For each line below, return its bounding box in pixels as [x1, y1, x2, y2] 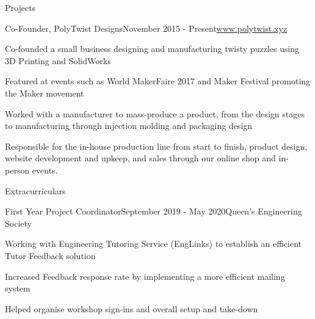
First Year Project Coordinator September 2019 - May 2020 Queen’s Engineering [5, 205, 302, 218]
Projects [5, 1, 36, 13]
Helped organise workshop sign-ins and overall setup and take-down [5, 302, 258, 315]
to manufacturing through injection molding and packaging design [5, 119, 253, 132]
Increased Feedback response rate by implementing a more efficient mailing [5, 269, 285, 282]
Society [5, 216, 32, 229]
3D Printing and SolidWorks [5, 54, 111, 67]
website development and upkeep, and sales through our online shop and [5, 152, 276, 164]
